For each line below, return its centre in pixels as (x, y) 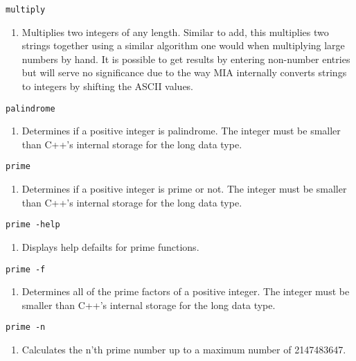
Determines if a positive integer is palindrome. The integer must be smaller (181, 131)
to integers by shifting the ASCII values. (108, 86)
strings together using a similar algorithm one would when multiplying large (183, 45)
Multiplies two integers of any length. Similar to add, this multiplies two (175, 32)
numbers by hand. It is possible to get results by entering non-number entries (186, 59)
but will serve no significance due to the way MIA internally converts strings (184, 72)
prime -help (33, 225)
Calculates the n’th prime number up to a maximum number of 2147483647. (184, 350)
